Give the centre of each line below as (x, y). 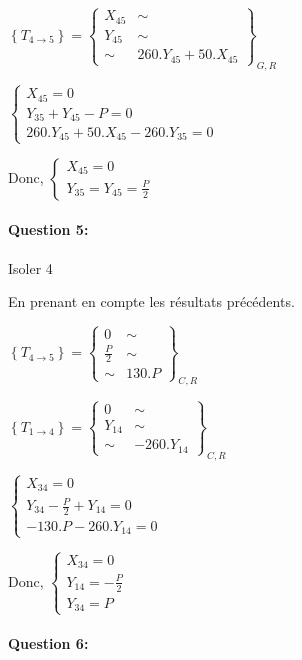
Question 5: (48, 229)
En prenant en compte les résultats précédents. (151, 301)
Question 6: (48, 643)
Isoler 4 (30, 267)
